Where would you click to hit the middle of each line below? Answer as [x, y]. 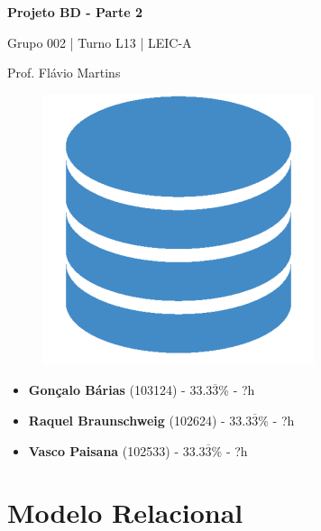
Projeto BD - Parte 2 [75, 12]
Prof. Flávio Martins [64, 73]
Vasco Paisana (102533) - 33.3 [117, 450]
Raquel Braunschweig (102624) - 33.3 [140, 420]
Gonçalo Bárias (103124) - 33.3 [120, 390]
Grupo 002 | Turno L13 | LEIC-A [100, 42]
